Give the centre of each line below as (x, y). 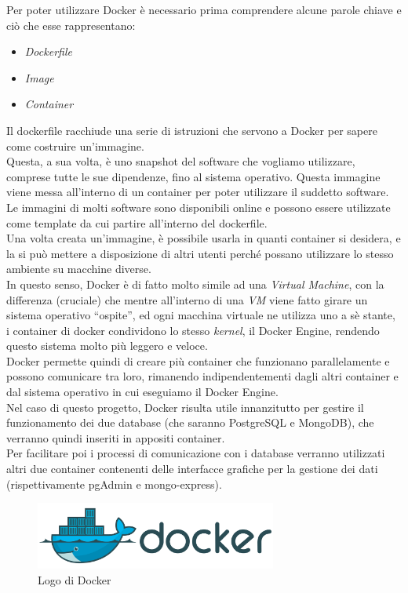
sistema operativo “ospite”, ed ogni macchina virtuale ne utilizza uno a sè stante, (201, 315)
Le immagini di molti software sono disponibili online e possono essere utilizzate (199, 207)
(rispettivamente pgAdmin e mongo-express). (114, 484)
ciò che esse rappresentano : (71, 25)
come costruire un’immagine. (75, 146)
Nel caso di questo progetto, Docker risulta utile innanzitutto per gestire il (185, 407)
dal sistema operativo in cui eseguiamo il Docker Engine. (142, 392)
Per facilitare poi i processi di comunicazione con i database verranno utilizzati (196, 453)
